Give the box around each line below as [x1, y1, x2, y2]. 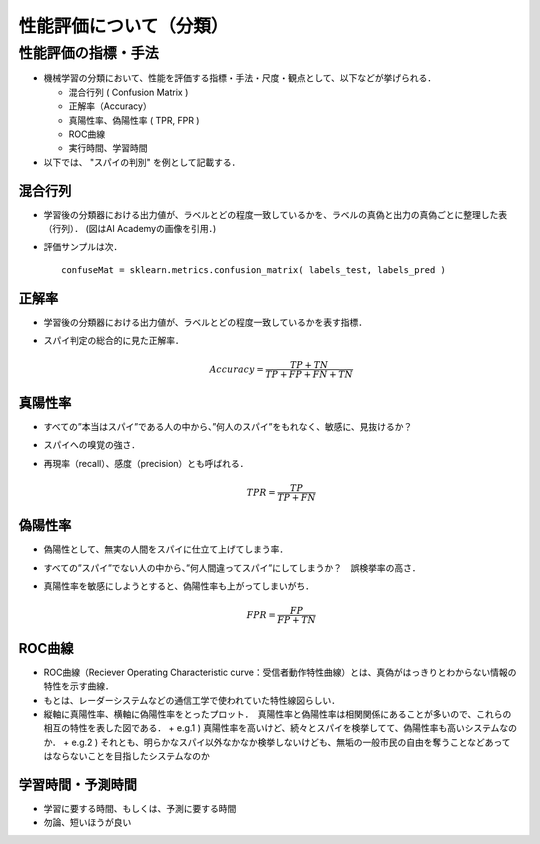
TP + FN [276, 491, 317, 503]
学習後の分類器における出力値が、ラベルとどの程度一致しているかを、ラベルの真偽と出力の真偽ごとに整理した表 [43, 208, 508, 220]
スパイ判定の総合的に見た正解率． [43, 335, 184, 347]
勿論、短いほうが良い [43, 816, 132, 829]
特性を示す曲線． [43, 680, 114, 692]
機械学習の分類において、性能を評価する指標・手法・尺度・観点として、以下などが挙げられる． [43, 72, 437, 84]
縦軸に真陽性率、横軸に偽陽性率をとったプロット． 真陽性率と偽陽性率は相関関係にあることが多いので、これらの [43, 708, 512, 720]
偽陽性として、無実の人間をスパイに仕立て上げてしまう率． [43, 543, 289, 555]
